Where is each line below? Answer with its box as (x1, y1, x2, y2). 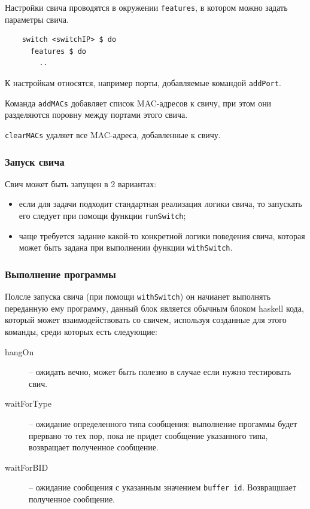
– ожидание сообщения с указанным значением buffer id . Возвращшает (29, 481, 296, 493)
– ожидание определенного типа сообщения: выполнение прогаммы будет (29, 417, 297, 429)
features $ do (30, 47, 87, 56)
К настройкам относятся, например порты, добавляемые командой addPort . (5, 77, 281, 89)
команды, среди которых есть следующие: (5, 325, 157, 337)
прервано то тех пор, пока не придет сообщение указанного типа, (29, 429, 268, 441)
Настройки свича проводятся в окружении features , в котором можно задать (5, 1, 288, 13)
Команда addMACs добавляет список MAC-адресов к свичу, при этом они (5, 96, 272, 109)
